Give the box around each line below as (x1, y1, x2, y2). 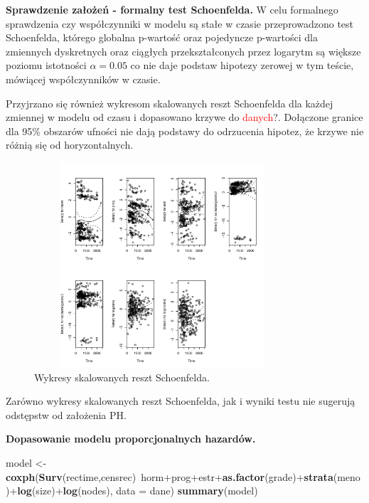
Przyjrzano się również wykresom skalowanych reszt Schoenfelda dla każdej (6, 95, 333, 110)
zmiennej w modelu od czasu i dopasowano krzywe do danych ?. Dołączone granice (6, 110, 363, 125)
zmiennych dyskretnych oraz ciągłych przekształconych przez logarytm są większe (6, 43, 361, 58)
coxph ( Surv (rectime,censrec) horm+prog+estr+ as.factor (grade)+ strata (6, 469, 333, 484)
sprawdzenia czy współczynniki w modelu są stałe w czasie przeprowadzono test (6, 16, 354, 31)
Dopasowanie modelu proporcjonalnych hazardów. (6, 431, 256, 446)
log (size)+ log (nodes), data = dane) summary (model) (17, 483, 258, 498)
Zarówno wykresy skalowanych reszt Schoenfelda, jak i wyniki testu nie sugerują (6, 393, 355, 408)
